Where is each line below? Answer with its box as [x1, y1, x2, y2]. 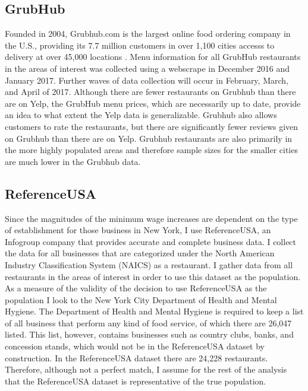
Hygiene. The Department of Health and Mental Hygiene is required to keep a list [5, 305, 304, 317]
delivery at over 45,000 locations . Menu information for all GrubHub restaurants [5, 50, 301, 63]
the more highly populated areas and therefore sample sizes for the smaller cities [5, 144, 298, 156]
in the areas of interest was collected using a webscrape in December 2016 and [5, 62, 290, 74]
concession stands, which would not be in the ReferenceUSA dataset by [5, 340, 265, 352]
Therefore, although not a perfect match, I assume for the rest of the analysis [5, 363, 287, 376]
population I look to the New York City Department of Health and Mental [5, 293, 277, 306]
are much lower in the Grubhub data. [5, 155, 141, 167]
